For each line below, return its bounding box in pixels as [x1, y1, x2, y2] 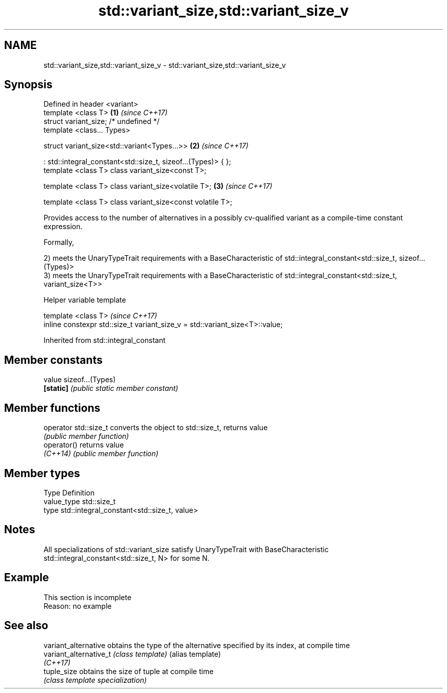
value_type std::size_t [43, 497, 116, 506]
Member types [4, 466, 80, 480]
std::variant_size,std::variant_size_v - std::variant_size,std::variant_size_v [43, 60, 286, 69]
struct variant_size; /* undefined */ [43, 117, 160, 126]
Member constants [4, 353, 103, 366]
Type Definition [43, 488, 95, 497]
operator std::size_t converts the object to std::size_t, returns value [43, 423, 268, 432]
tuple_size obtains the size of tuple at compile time [43, 666, 214, 676]
